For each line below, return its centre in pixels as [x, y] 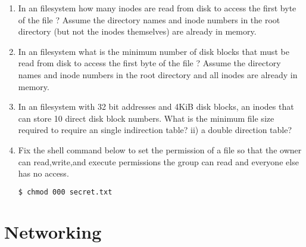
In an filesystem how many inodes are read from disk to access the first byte [157, 8]
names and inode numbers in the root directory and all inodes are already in [158, 74]
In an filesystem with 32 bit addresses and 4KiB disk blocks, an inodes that [156, 106]
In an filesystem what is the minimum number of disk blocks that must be [154, 51]
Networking [53, 231]
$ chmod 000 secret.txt [65, 192]
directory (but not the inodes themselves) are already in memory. [137, 31]
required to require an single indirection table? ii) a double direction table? [155, 130]
